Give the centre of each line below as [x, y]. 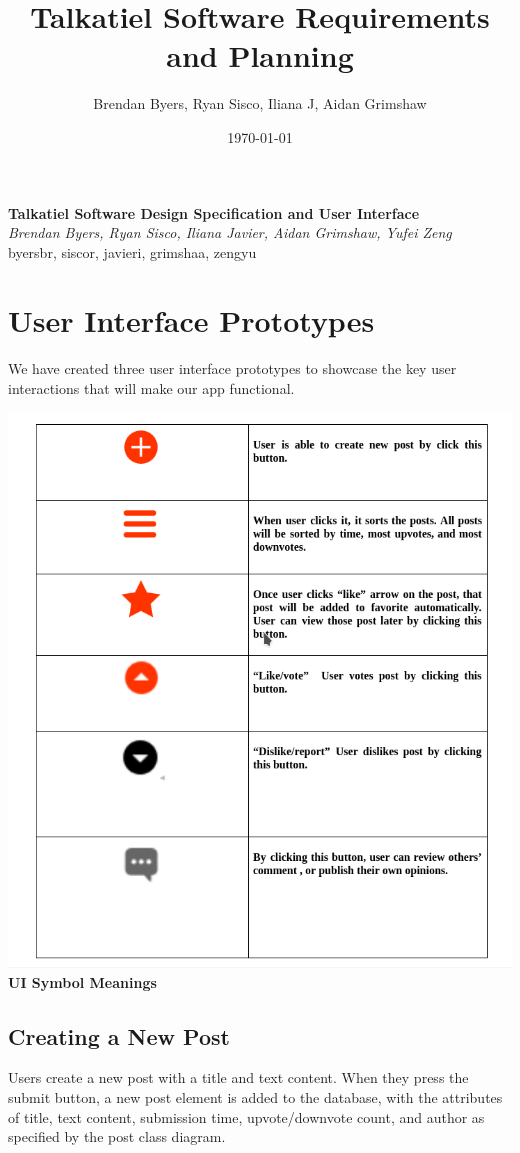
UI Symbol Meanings [82, 981]
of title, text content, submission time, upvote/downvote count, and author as [246, 1116]
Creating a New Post [119, 1035]
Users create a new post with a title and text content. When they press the [238, 1077]
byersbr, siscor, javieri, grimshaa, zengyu [132, 251]
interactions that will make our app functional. [151, 388]
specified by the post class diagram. [117, 1136]
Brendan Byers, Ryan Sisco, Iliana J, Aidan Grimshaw [260, 103]
